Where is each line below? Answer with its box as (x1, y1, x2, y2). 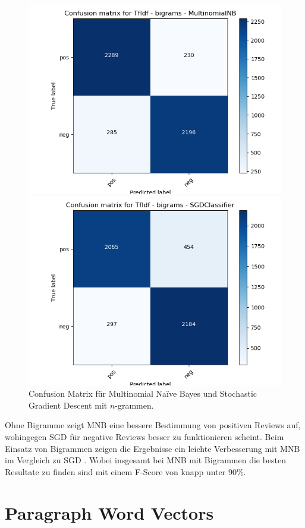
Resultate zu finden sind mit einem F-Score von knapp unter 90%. (5, 465, 246, 478)
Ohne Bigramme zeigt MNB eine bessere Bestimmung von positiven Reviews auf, (5, 419, 301, 431)
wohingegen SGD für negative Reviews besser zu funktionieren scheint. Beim (5, 430, 284, 442)
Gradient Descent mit (29, 399, 108, 411)
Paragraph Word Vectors (5, 500, 214, 524)
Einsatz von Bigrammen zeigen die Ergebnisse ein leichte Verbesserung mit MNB (5, 442, 300, 454)
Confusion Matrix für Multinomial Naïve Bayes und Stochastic (29, 387, 257, 400)
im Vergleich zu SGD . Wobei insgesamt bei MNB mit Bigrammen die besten (5, 454, 287, 466)
